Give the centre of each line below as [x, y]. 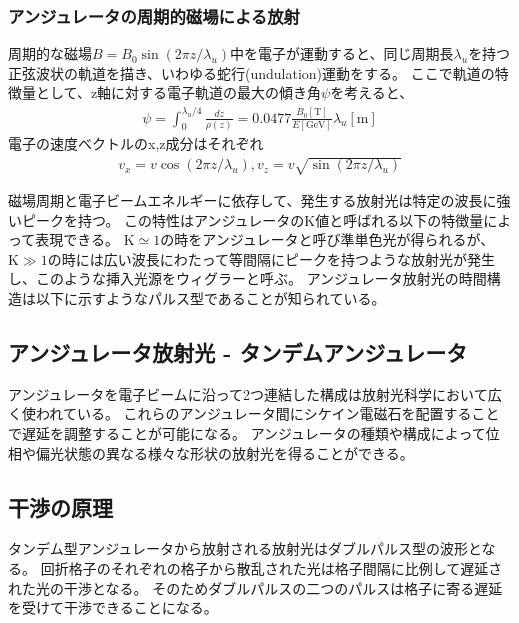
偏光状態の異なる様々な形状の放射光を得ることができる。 [224, 452]
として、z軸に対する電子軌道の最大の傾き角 [178, 92]
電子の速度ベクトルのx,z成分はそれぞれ [136, 142]
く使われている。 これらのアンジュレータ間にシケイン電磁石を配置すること [254, 413]
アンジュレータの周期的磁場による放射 [154, 15]
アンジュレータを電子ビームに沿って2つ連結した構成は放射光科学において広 [255, 393]
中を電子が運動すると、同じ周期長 [342, 53]
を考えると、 [372, 92]
